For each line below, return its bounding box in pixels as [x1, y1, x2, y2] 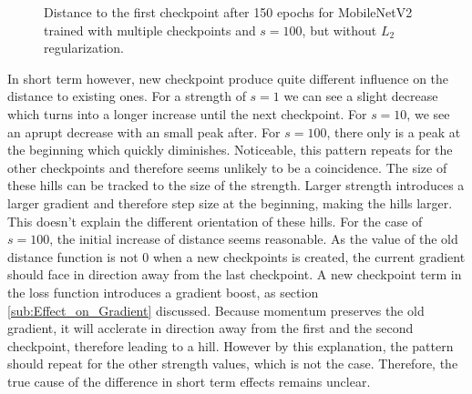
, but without [302, 20, 377, 39]
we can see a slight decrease [283, 86, 438, 106]
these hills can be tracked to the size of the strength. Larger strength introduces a [7, 176, 465, 195]
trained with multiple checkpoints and [44, 20, 256, 39]
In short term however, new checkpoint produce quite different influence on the [7, 68, 449, 87]
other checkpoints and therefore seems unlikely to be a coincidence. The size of [7, 157, 447, 177]
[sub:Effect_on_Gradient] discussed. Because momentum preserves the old [7, 300, 425, 319]
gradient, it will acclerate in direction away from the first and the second [7, 318, 414, 338]
